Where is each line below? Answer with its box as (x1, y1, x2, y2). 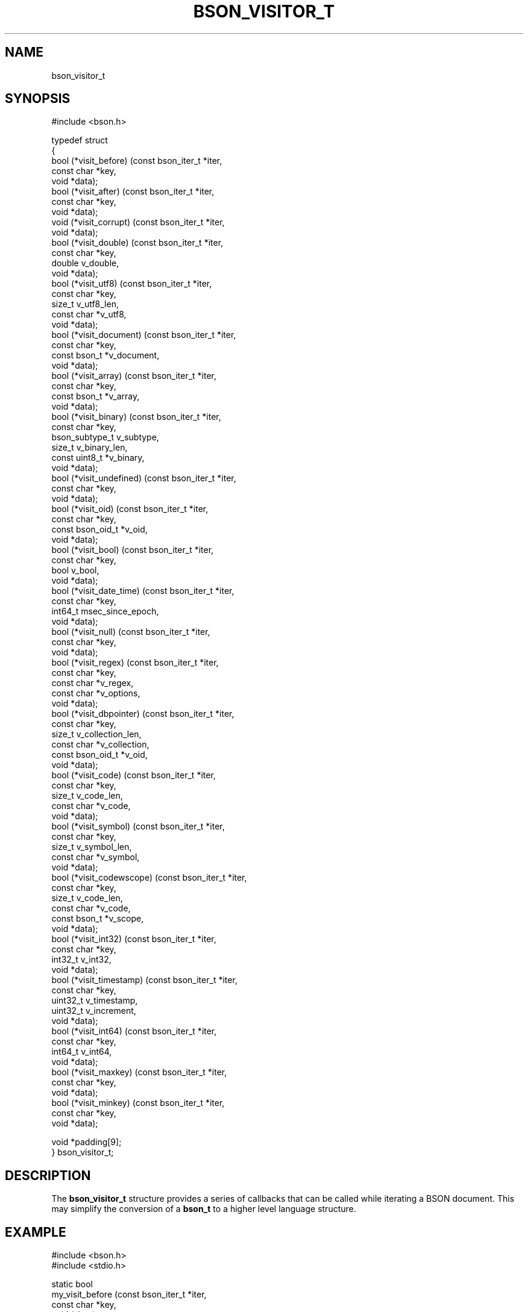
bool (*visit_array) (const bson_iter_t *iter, (51, 370, 217, 381)
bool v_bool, (51, 565, 99, 576)
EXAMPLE (5, 1224, 66, 1240)
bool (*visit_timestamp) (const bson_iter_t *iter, (51, 975, 237, 986)
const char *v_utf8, (51, 309, 127, 320)
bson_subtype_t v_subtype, (51, 432, 159, 443)
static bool (51, 1279, 93, 1290)
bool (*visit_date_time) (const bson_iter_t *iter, (51, 586, 234, 596)
